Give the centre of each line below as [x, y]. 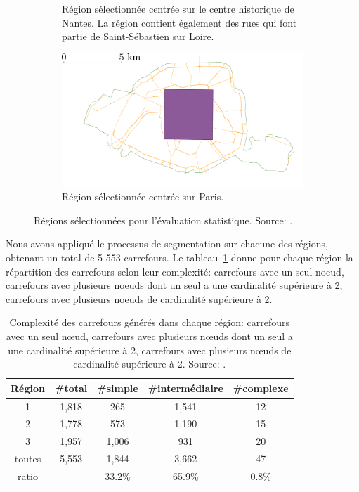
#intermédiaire [185, 388]
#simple [118, 388]
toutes [28, 459]
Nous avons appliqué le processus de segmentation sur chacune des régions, [167, 244]
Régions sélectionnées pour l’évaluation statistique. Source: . [163, 220]
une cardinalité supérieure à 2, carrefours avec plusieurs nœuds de [150, 350]
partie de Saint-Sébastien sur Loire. [138, 36]
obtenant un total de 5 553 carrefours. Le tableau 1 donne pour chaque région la [179, 257]
